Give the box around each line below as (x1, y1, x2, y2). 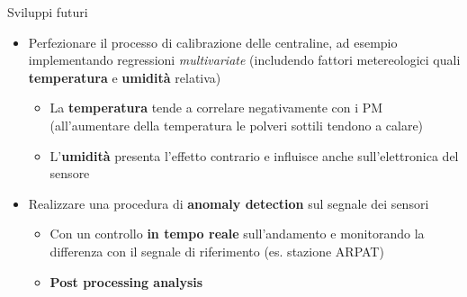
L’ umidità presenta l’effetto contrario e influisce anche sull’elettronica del (49, 146, 459, 165)
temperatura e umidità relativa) (28, 67, 221, 86)
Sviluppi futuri (7, 3, 88, 21)
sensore (49, 164, 90, 183)
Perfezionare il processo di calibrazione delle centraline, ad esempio (28, 32, 398, 51)
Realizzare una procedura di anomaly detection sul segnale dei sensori (28, 193, 429, 212)
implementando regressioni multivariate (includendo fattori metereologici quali (28, 50, 461, 69)
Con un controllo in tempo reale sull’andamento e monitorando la (49, 224, 425, 243)
